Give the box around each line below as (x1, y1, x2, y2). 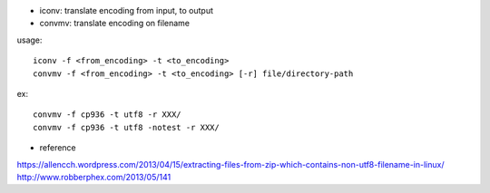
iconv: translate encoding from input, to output (39, 5, 213, 15)
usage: (16, 34, 43, 45)
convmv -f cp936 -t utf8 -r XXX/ (33, 110, 181, 120)
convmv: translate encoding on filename (39, 18, 191, 29)
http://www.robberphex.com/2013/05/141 (16, 171, 171, 182)
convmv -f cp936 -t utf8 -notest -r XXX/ (33, 122, 220, 132)
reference (39, 142, 76, 153)
